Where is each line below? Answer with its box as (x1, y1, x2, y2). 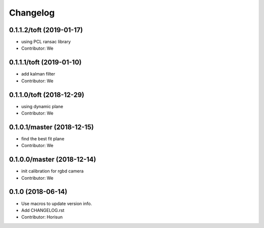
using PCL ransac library (21, 39, 71, 45)
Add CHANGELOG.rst (21, 207, 65, 213)
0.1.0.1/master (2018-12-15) (9, 123, 94, 131)
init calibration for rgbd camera (21, 168, 84, 174)
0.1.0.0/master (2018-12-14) (9, 155, 96, 164)
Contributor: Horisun (21, 214, 63, 220)
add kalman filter (21, 71, 56, 77)
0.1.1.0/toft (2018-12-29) (9, 91, 85, 99)
